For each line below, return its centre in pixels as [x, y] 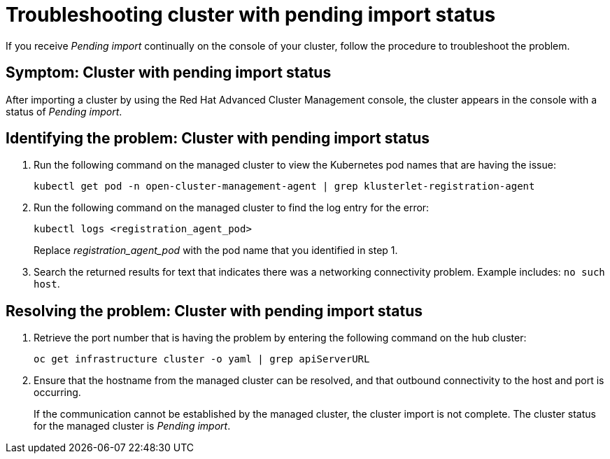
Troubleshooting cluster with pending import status [251, 15]
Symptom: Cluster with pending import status [169, 73]
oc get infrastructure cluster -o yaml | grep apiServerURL [202, 359]
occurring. [57, 393]
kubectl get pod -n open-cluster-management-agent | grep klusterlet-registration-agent [284, 186]
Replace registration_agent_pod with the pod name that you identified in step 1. [216, 250]
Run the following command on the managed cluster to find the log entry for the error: [232, 208]
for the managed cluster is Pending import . [132, 426]
